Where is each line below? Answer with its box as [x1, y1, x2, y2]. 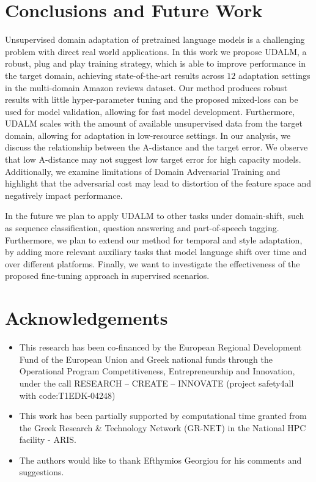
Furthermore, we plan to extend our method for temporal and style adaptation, [5, 233, 303, 246]
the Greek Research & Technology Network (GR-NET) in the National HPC [19, 421, 306, 434]
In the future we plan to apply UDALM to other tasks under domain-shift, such [5, 209, 304, 222]
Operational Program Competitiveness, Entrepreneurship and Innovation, [19, 365, 295, 377]
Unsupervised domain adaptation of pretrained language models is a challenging [5, 33, 305, 46]
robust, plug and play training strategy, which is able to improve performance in [5, 57, 306, 70]
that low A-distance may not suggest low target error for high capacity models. [5, 153, 301, 166]
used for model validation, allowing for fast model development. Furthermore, [5, 105, 295, 117]
